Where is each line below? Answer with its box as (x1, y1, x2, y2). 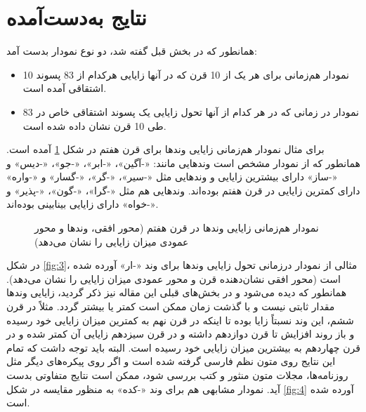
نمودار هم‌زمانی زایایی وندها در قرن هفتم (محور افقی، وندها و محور (34, 220, 319, 235)
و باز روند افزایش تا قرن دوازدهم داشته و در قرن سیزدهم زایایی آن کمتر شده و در (6, 326, 355, 341)
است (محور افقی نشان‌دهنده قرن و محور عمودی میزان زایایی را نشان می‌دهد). (6, 271, 341, 286)
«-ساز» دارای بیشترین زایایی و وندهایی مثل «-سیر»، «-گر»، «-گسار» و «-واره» (6, 169, 338, 184)
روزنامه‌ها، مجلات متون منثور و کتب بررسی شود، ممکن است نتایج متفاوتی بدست (6, 368, 348, 382)
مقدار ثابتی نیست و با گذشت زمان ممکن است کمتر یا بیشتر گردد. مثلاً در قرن (6, 299, 335, 314)
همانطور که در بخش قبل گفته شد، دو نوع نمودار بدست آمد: (6, 44, 257, 58)
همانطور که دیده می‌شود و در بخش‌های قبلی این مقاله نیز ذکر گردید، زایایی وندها (6, 285, 347, 300)
